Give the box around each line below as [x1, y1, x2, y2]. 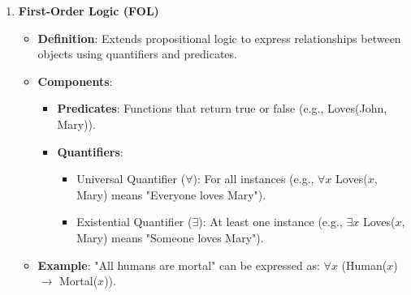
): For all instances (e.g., [193, 170, 314, 187]
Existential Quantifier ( [76, 213, 193, 230]
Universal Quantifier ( [76, 170, 186, 187]
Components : [37, 72, 113, 89]
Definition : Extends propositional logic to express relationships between [37, 29, 401, 46]
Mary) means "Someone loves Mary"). [76, 229, 264, 246]
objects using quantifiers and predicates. [37, 45, 237, 62]
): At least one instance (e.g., [198, 213, 343, 230]
